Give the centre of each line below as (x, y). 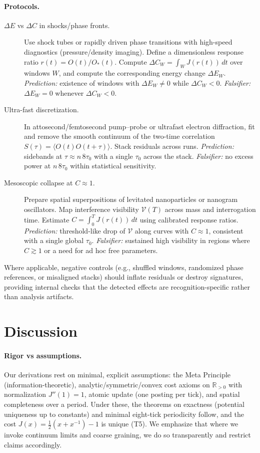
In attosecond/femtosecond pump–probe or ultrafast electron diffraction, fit (139, 126)
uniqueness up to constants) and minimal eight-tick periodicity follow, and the (124, 414)
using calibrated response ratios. (189, 219)
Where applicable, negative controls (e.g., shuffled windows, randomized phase (124, 267)
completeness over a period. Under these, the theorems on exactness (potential (124, 404)
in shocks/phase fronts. (74, 25)
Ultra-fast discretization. (41, 109)
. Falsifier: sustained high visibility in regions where (171, 240)
